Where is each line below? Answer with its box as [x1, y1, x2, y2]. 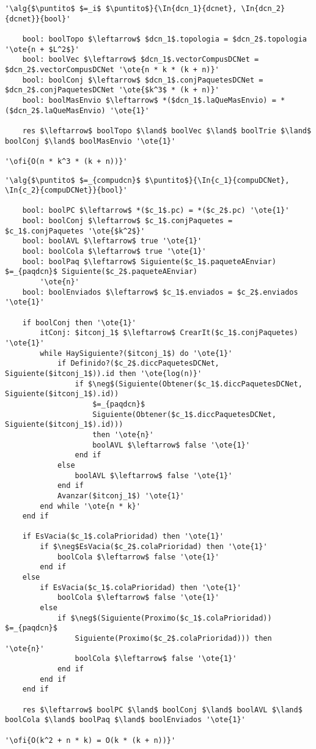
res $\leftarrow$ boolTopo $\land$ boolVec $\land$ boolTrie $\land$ [22, 126, 312, 135]
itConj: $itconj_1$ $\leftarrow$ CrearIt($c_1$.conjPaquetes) [40, 328, 298, 338]
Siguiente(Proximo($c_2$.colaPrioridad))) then [75, 634, 272, 643]
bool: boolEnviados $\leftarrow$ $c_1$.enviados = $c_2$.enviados [22, 287, 298, 297]
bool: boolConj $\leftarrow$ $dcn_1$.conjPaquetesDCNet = [22, 75, 263, 84]
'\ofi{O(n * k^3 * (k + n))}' [5, 157, 128, 166]
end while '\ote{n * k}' [40, 501, 141, 511]
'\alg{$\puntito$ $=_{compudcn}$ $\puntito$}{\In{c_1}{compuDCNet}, [5, 175, 290, 185]
